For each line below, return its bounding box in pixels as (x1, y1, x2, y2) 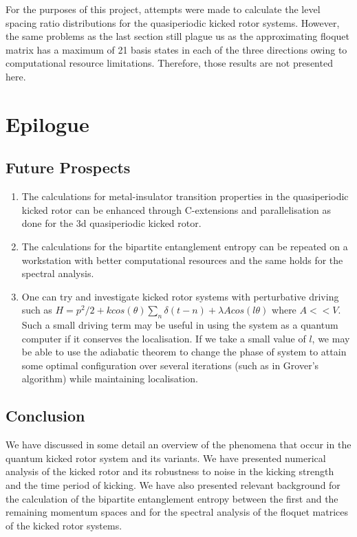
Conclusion (6, 405, 85, 426)
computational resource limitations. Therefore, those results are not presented (6, 56, 333, 70)
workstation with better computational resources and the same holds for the (21, 252, 343, 267)
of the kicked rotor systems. (6, 518, 122, 532)
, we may (312, 331, 350, 345)
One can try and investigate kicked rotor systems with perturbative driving (21, 289, 339, 303)
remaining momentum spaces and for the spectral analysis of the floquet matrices (6, 505, 348, 519)
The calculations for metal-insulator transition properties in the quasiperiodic (21, 189, 349, 204)
